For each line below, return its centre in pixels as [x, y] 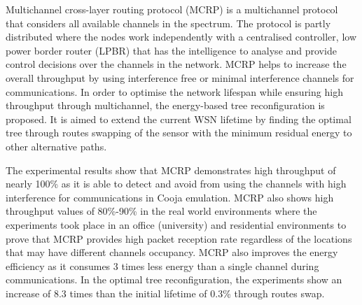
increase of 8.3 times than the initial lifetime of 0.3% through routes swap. [165, 293]
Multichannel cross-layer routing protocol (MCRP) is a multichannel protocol [172, 9]
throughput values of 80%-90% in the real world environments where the [161, 211]
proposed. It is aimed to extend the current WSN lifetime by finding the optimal [179, 119]
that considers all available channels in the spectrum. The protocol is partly [168, 23]
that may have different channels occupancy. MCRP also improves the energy [172, 252]
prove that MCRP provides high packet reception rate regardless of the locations [179, 238]
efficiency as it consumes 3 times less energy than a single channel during [162, 265]
